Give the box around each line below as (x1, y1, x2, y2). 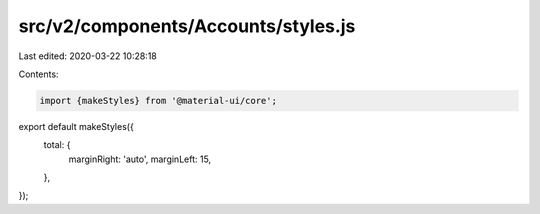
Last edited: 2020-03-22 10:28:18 (18, 50, 157, 62)
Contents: (18, 68, 59, 80)
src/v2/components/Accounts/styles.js (18, 15, 356, 37)
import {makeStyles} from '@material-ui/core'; (39, 95, 277, 106)
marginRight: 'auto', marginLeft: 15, (68, 153, 212, 165)
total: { (43, 139, 71, 151)
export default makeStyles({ (18, 120, 134, 132)
